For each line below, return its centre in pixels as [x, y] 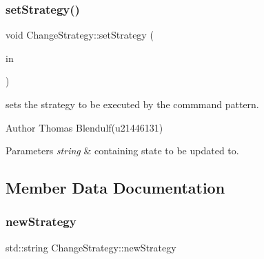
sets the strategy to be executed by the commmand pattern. [132, 104]
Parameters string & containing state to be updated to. [122, 151]
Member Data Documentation [115, 188]
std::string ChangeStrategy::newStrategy [91, 247]
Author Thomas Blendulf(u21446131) [84, 127]
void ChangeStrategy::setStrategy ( [80, 35]
